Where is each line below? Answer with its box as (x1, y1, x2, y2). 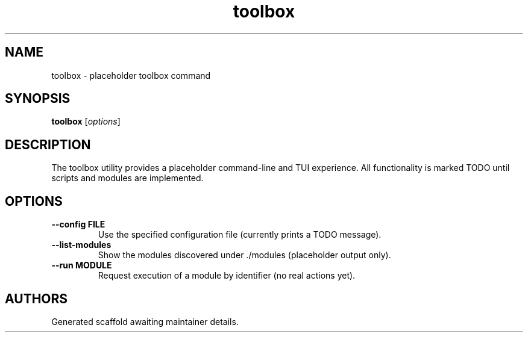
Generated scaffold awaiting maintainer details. (51, 316, 239, 327)
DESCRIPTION (5, 137, 91, 152)
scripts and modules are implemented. (51, 173, 204, 184)
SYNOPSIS (5, 91, 71, 107)
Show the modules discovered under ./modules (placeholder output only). (98, 250, 391, 261)
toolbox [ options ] (51, 116, 121, 127)
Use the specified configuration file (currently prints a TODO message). (98, 229, 382, 240)
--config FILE (51, 219, 105, 230)
